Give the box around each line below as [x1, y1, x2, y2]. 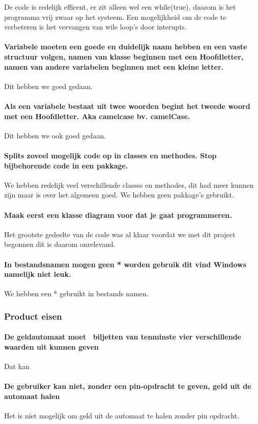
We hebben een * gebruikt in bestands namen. [4, 288, 149, 299]
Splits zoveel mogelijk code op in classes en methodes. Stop [4, 150, 217, 160]
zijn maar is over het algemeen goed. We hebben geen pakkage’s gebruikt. [4, 189, 234, 200]
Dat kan [4, 361, 30, 372]
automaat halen [4, 390, 60, 401]
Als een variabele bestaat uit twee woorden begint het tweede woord [4, 100, 250, 111]
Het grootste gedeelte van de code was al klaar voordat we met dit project [4, 229, 236, 239]
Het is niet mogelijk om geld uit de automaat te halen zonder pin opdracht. [4, 410, 240, 421]
